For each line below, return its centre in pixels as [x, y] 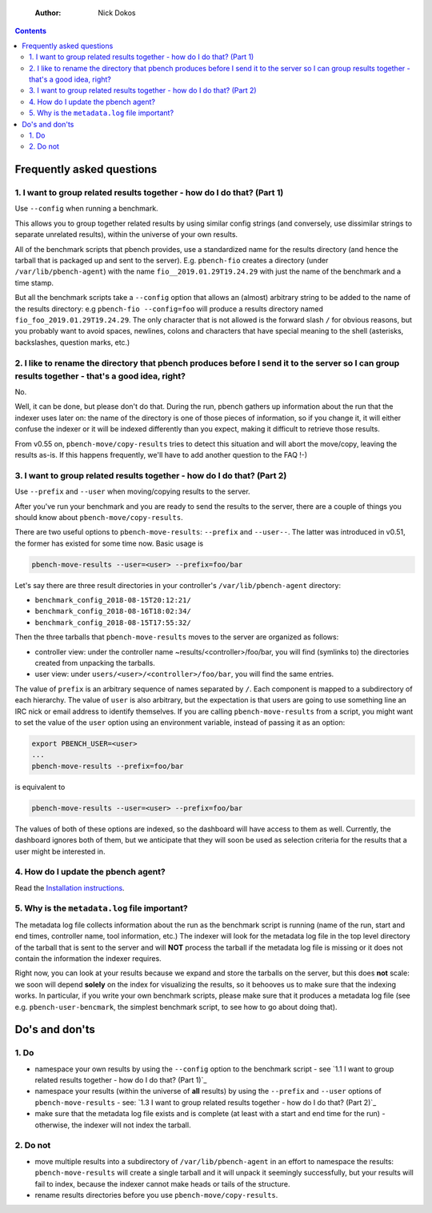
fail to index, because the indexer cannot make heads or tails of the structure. [162, 1183]
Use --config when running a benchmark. [87, 209]
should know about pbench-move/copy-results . [99, 517]
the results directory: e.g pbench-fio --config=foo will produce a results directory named [169, 309]
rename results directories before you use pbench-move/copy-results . [156, 1195]
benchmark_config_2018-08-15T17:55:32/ [113, 623]
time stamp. [34, 282]
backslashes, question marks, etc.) [72, 342]
